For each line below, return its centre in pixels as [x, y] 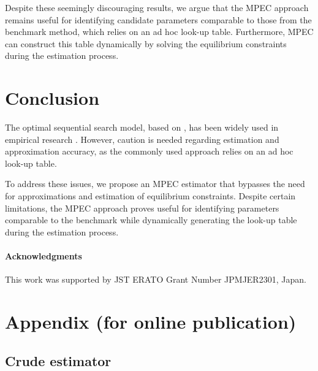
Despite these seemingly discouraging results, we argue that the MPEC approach [157, 7]
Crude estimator [58, 360]
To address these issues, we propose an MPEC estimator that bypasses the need [155, 184]
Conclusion [52, 98]
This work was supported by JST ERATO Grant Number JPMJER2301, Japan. [156, 279]
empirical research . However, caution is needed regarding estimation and [142, 139]
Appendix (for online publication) [151, 322]
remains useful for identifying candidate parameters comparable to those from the [158, 19]
